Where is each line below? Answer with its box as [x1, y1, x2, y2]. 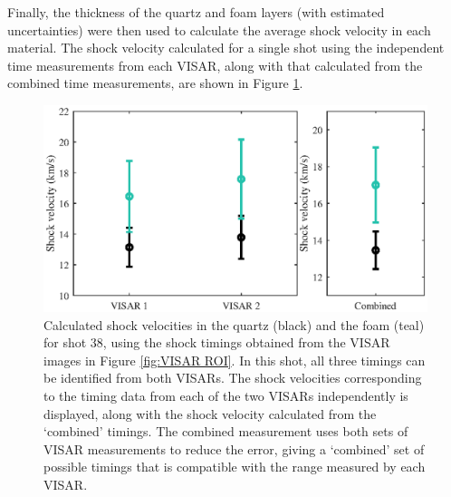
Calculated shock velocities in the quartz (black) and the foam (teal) [43, 315, 425, 334]
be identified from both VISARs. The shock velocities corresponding [43, 368, 422, 387]
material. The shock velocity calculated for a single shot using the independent [7, 38, 445, 57]
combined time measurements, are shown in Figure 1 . [7, 73, 303, 93]
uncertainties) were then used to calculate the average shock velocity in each [7, 20, 431, 39]
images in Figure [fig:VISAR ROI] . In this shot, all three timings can [43, 350, 426, 369]
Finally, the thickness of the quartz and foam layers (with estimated [7, 3, 385, 21]
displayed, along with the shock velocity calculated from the [43, 404, 377, 423]
